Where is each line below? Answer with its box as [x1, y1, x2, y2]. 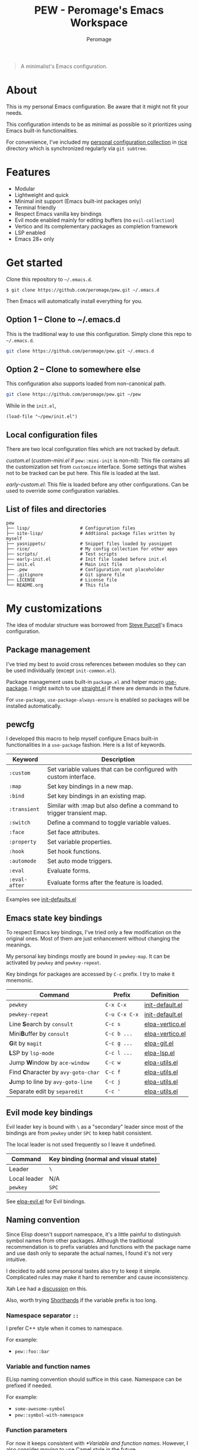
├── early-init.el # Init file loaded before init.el [6, 556, 167, 562]
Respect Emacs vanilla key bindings [14, 210, 102, 217]
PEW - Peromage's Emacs [34, 4, 164, 17]
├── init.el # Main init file [6, 561, 123, 567]
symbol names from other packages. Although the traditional [6, 1237, 154, 1244]
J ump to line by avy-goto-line [9, 1078, 93, 1086]
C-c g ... [105, 1040, 133, 1047]
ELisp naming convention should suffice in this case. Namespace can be [6, 1376, 183, 1383]
